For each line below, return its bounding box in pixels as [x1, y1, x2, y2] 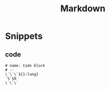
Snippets [5, 30, 43, 42]
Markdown [60, 3, 106, 14]
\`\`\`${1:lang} [5, 72, 38, 77]
